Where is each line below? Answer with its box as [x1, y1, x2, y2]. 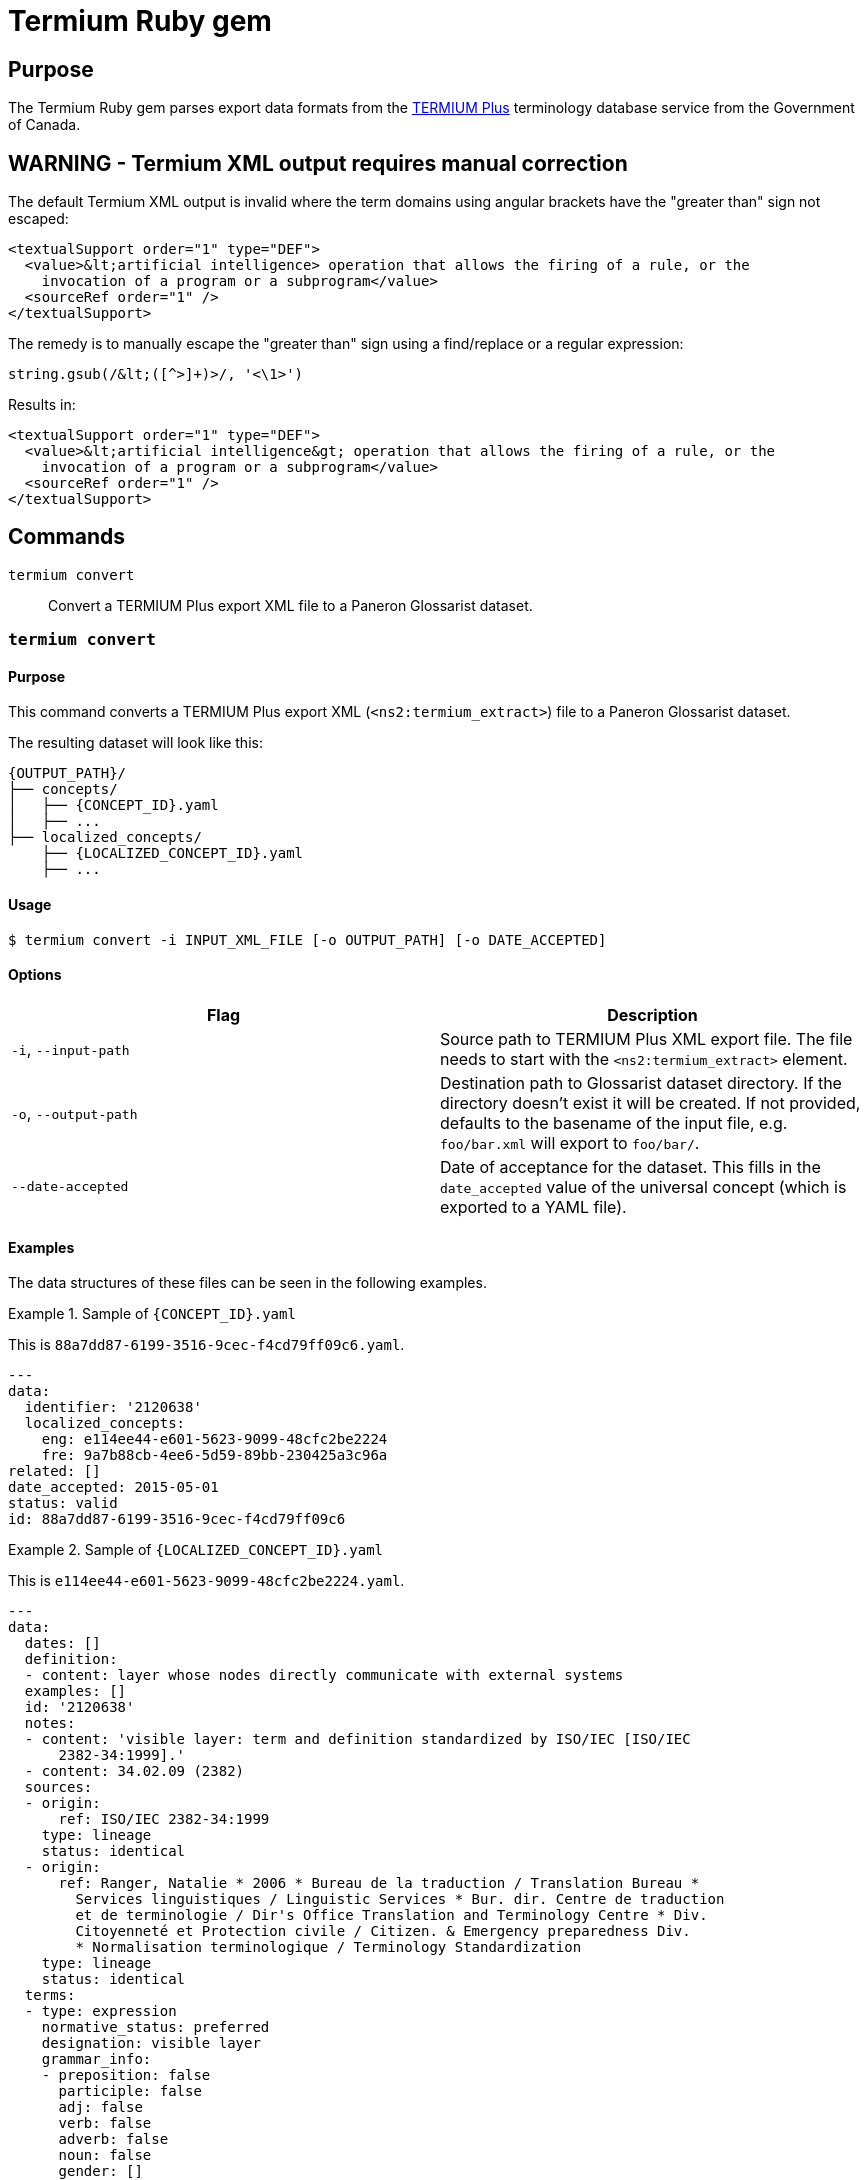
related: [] [8, 1463, 101, 1480]
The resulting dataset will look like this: [8, 734, 263, 752]
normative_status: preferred [41, 2019, 270, 2036]
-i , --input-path [11, 1038, 130, 1059]
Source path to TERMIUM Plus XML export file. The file [440, 1028, 853, 1049]
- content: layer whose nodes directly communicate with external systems [24, 1667, 624, 1684]
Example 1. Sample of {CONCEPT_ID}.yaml [8, 1305, 296, 1323]
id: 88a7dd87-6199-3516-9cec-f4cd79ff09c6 [8, 1511, 346, 1528]
